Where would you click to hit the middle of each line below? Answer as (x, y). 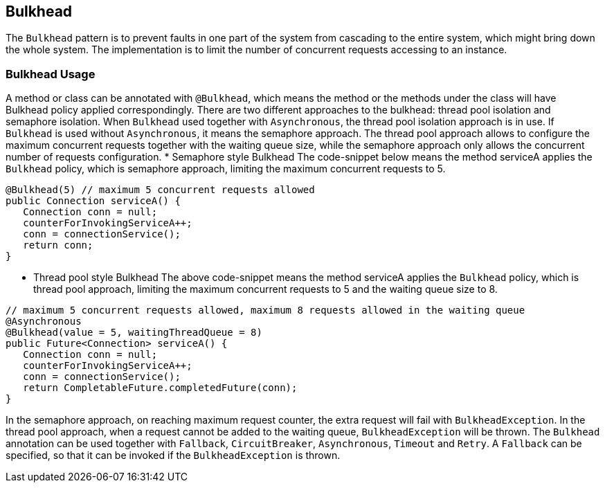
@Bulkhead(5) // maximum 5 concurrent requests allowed (160, 190)
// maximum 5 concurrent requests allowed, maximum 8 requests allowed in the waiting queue (265, 310)
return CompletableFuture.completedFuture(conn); (160, 388)
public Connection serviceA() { (93, 201)
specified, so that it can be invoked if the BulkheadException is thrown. (173, 455)
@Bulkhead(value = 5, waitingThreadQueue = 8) (134, 333)
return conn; (58, 245)
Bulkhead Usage (51, 74)
